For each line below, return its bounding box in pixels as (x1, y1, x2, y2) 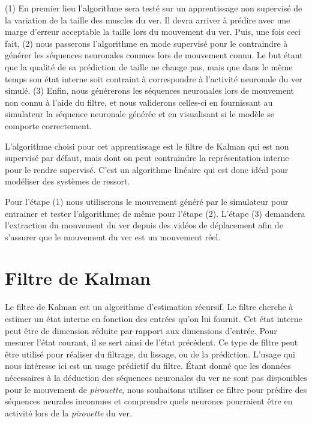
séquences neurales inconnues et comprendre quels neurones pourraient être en (5, 395, 293, 407)
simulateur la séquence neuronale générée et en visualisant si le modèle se (5, 108, 274, 120)
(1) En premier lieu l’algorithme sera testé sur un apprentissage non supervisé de (5, 2, 302, 14)
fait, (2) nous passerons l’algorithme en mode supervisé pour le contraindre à (5, 37, 288, 49)
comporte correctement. (5, 119, 92, 132)
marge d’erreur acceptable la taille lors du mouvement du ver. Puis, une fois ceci (5, 25, 301, 38)
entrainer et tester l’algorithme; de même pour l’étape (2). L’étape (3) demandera (5, 207, 305, 219)
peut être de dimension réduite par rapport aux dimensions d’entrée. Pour (5, 324, 277, 336)
